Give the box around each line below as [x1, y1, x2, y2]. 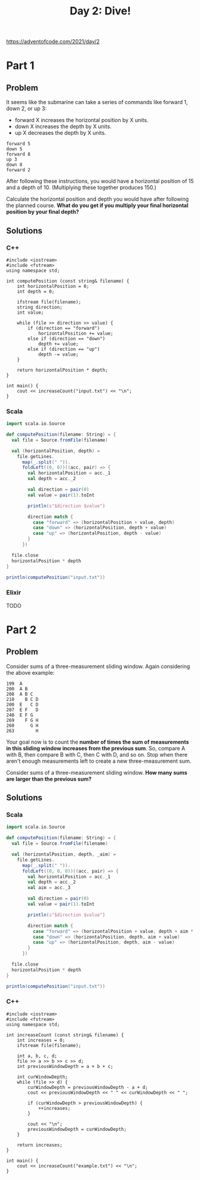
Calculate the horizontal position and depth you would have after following [6, 196, 189, 203]
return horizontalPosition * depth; [17, 367, 109, 373]
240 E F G [6, 712, 33, 718]
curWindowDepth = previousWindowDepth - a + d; [27, 1084, 148, 1090]
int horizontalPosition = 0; [17, 283, 90, 289]
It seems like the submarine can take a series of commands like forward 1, [6, 99, 188, 106]
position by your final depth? [6, 208, 79, 216]
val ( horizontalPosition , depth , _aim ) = [11, 851, 116, 857]
